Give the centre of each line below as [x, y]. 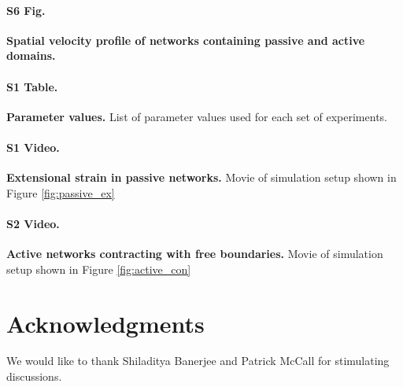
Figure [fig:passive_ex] [61, 192]
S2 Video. [33, 223]
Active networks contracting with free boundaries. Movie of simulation [195, 254]
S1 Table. [32, 86]
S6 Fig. [26, 10]
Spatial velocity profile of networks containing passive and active [186, 40]
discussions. [34, 376]
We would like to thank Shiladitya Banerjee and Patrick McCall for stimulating [198, 361]
